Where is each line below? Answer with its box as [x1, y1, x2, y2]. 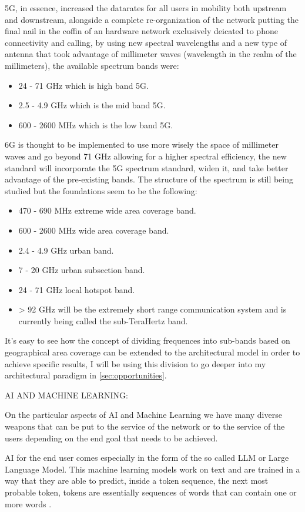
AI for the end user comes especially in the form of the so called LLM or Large [5, 451, 289, 464]
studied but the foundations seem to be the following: [5, 184, 197, 197]
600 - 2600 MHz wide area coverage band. [18, 224, 169, 236]
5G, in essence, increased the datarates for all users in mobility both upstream [5, 2, 287, 14]
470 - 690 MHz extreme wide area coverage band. [18, 204, 196, 217]
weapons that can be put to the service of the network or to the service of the [5, 420, 285, 433]
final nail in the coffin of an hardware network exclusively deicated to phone [5, 25, 278, 37]
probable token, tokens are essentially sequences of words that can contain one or [5, 486, 297, 498]
